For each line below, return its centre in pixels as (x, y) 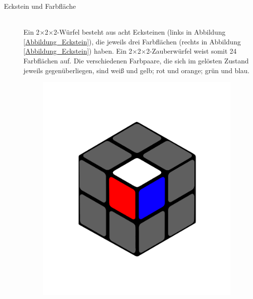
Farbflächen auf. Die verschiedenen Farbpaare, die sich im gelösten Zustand (136, 60)
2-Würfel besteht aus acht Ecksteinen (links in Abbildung (139, 32)
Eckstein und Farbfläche (40, 6)
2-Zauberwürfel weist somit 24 (191, 51)
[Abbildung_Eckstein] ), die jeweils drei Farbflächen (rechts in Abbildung (132, 41)
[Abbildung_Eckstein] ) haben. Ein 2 (78, 51)
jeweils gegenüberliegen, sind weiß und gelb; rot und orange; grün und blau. (137, 70)
